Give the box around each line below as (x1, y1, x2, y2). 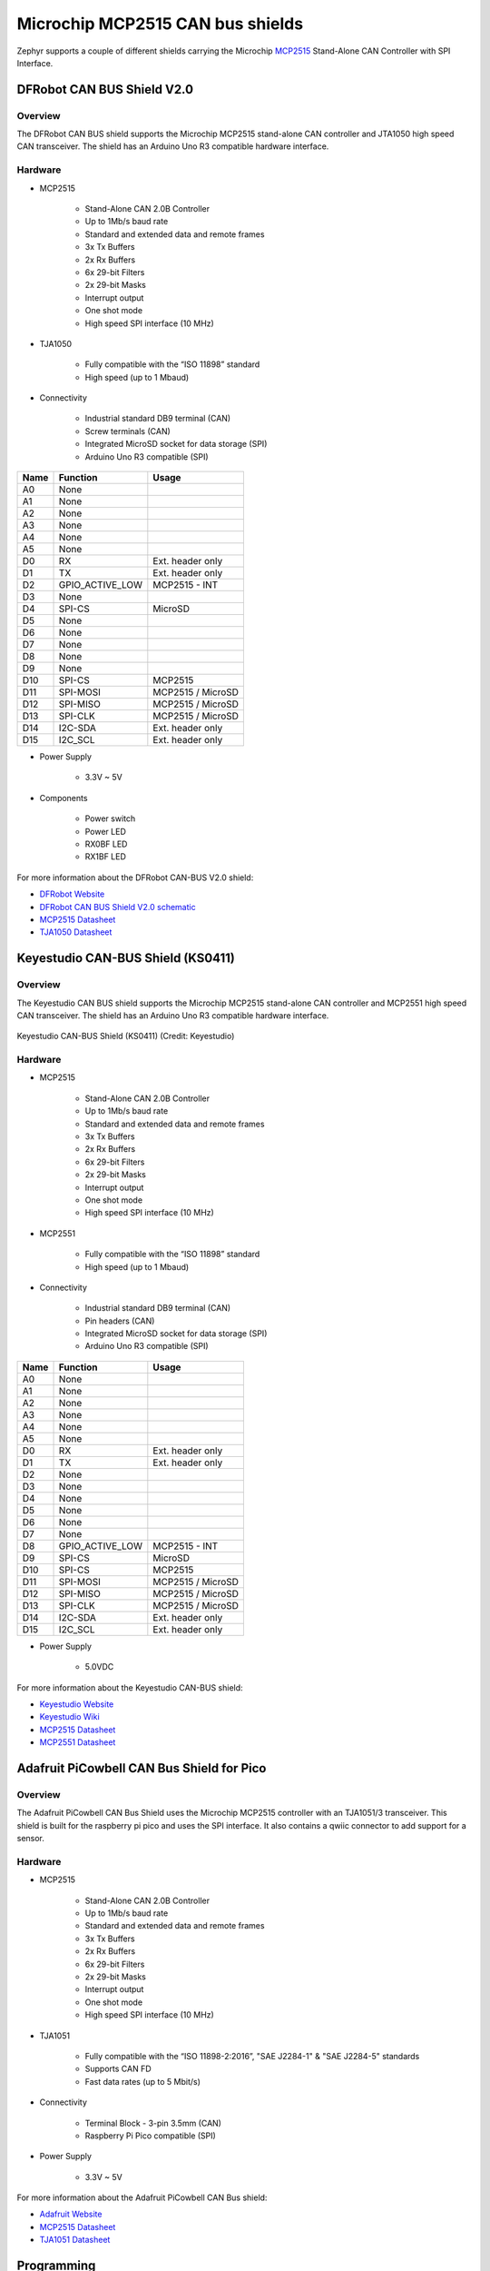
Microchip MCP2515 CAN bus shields (16, 14, 304, 34)
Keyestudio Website (39, 1699, 114, 1710)
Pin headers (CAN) (84, 1315, 155, 1326)
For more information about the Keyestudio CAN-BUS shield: (16, 1681, 244, 1693)
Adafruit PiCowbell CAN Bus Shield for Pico (16, 1760, 267, 1776)
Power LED (84, 826, 127, 837)
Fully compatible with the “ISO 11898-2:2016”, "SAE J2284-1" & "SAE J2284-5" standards (84, 2050, 420, 2061)
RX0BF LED (84, 838, 128, 849)
